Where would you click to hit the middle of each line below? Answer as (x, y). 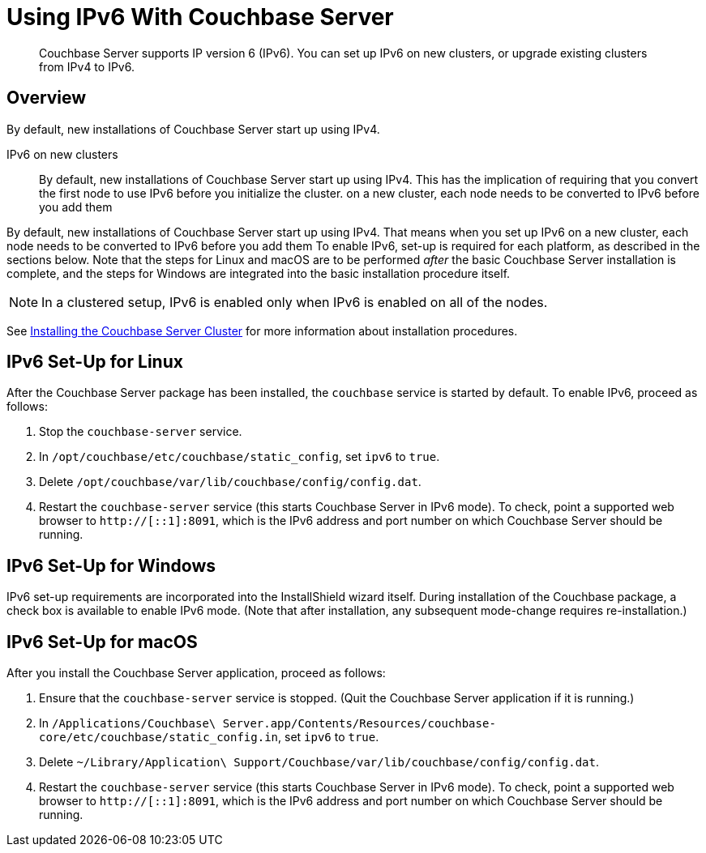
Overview (47, 98)
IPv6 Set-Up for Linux (95, 362)
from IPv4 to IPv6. (87, 66)
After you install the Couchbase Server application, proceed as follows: (196, 673)
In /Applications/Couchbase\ (128, 723)
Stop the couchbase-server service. (141, 432)
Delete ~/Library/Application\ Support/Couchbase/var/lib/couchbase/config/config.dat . (319, 762)
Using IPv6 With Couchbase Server (200, 17)
